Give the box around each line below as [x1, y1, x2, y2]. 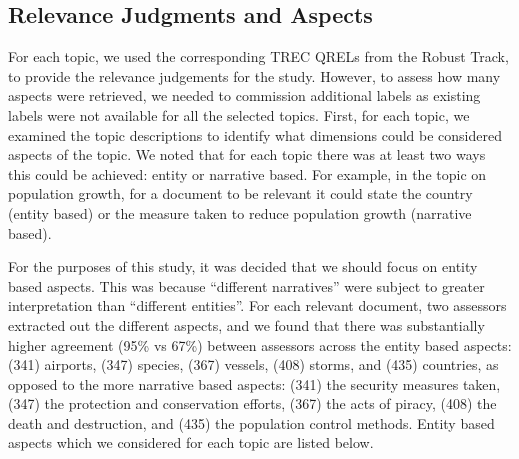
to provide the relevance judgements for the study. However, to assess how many [8, 65, 501, 86]
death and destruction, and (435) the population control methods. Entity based [8, 412, 495, 433]
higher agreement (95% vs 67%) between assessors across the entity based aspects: [8, 334, 512, 355]
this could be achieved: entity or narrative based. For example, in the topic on [8, 163, 487, 184]
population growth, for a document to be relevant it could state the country [8, 183, 473, 204]
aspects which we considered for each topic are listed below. [8, 432, 374, 453]
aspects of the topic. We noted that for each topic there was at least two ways [8, 144, 486, 165]
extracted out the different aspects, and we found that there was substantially [8, 314, 485, 335]
